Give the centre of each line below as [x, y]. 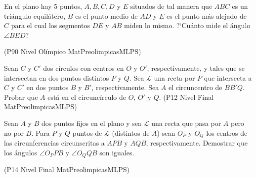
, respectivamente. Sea [125, 87]
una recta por [174, 77]
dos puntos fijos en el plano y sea [91, 123]
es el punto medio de [107, 15]
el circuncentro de [195, 87]
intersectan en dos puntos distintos [57, 77]
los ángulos [21, 152]
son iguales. [117, 152]
